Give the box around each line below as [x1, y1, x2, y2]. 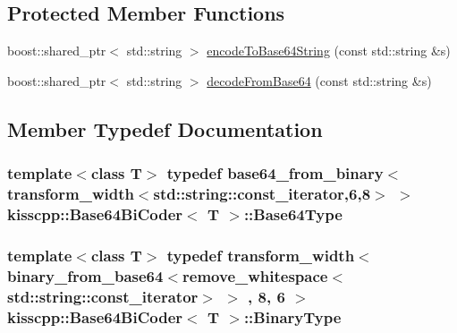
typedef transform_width [166, 243, 355, 266]
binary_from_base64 [7, 264, 164, 286]
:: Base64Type [243, 202, 343, 225]
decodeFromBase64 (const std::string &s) [207, 71, 432, 90]
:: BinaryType [243, 305, 342, 328]
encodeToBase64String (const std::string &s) [207, 41, 451, 60]
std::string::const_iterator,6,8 [153, 183, 371, 205]
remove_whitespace [182, 264, 328, 286]
